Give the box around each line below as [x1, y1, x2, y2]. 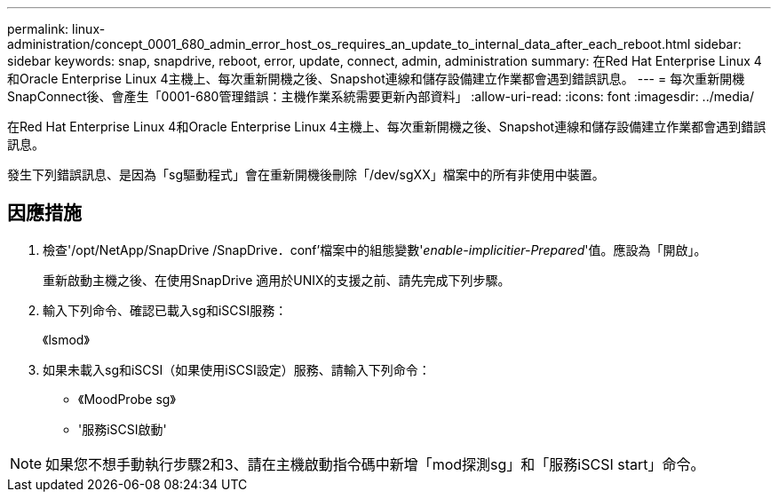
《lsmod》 [43, 331, 90, 347]
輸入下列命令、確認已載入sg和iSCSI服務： [43, 302, 288, 318]
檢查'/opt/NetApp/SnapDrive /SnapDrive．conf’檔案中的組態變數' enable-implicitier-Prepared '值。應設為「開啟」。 [43, 242, 707, 257]
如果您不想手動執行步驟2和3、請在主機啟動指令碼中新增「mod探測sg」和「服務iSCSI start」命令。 [45, 455, 705, 473]
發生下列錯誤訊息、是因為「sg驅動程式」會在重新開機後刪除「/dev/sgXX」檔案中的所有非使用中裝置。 [7, 167, 605, 182]
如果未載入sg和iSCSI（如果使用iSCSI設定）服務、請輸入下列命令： [43, 361, 431, 377]
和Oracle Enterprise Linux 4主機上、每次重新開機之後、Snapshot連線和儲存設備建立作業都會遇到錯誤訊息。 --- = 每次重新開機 [7, 71, 745, 86]
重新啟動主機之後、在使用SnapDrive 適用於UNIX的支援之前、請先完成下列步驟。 [43, 272, 511, 288]
